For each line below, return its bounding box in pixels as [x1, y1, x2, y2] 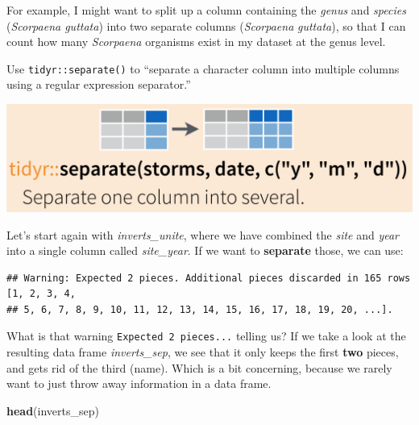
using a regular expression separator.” [6, 76, 191, 93]
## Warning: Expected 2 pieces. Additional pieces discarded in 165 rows [6, 272, 411, 284]
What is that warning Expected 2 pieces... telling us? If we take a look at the [6, 327, 406, 344]
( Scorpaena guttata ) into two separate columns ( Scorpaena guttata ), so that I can [6, 17, 406, 34]
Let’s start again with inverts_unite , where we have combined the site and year [6, 226, 400, 243]
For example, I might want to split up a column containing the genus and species [6, 2, 406, 18]
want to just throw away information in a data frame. [6, 375, 272, 392]
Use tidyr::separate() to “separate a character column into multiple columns [6, 60, 400, 77]
